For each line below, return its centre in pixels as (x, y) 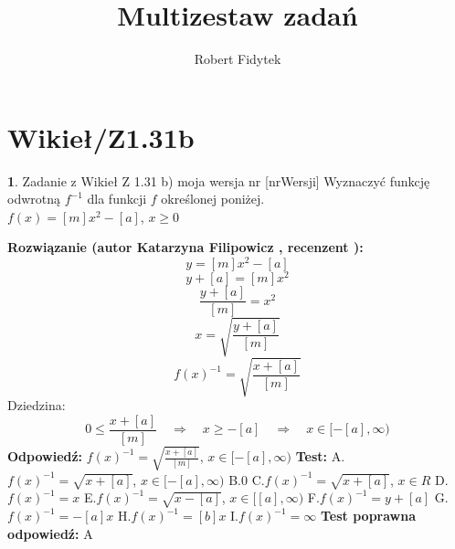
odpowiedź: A (50, 533)
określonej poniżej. (213, 199)
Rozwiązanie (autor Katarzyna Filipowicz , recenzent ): (185, 247)
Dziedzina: (37, 405)
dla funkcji (117, 199)
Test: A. (320, 456)
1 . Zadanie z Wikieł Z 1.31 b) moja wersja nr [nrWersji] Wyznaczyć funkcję (219, 180)
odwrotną (34, 199)
